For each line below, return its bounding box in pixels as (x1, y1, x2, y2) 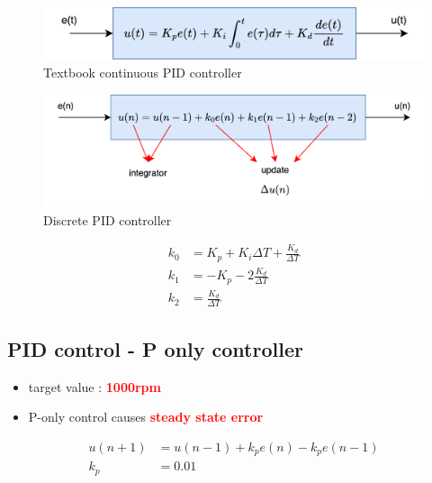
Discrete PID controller (43, 210, 172, 229)
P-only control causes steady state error (28, 407, 264, 426)
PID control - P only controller (7, 334, 303, 362)
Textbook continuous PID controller (43, 62, 242, 81)
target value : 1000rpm (28, 377, 161, 396)
